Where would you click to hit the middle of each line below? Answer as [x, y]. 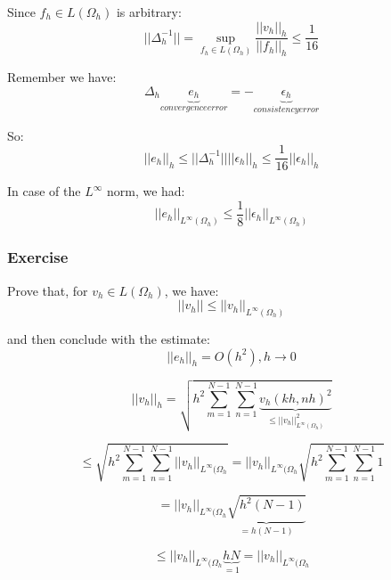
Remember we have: [62, 77]
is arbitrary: [149, 12]
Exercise [38, 257]
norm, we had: [146, 191]
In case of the [44, 191]
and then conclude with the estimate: [109, 338]
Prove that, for [48, 290]
